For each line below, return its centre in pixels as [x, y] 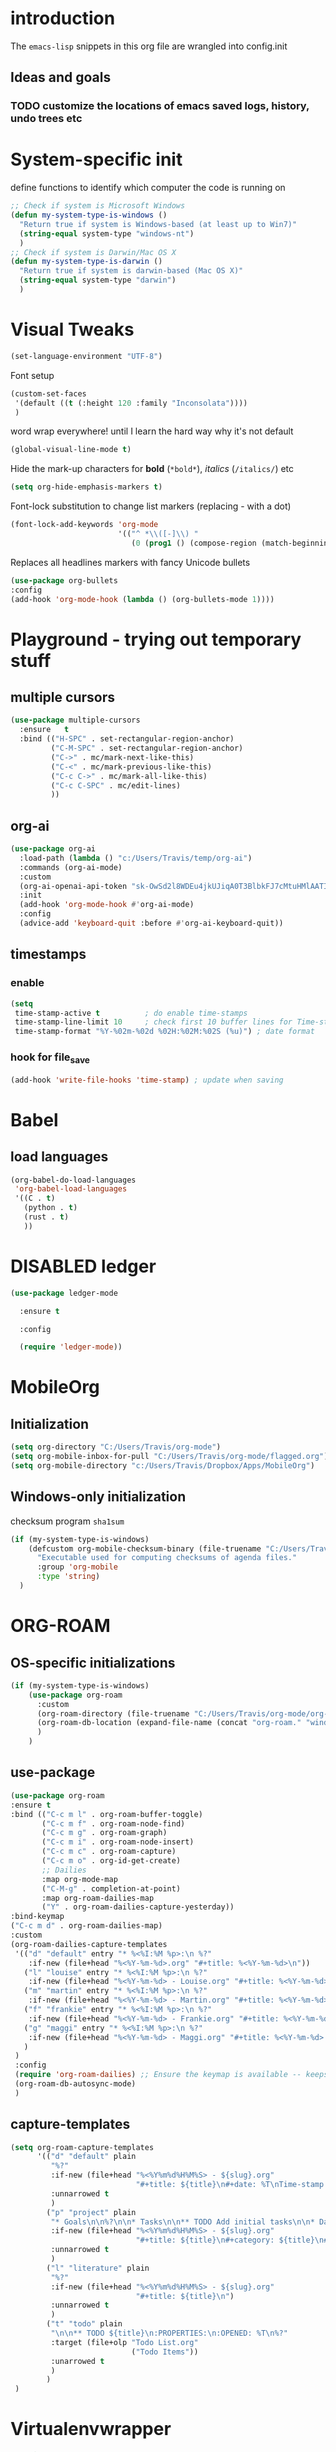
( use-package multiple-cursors [75, 720]
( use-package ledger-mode [64, 1293]
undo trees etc [46, 119]
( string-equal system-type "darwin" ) [98, 280]
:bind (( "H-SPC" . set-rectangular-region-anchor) [127, 739]
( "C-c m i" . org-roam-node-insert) [118, 1842]
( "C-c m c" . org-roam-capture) [109, 1852]
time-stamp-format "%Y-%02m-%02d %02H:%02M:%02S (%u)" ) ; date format [164, 1032]
